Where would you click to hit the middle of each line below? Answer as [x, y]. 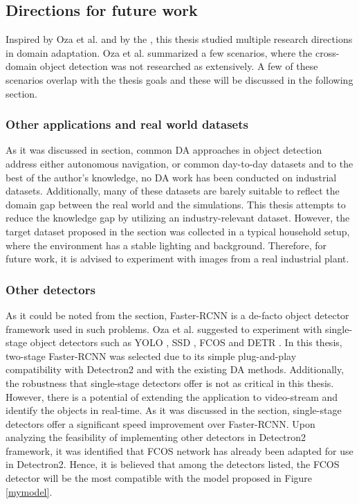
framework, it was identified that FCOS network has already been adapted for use [179, 450]
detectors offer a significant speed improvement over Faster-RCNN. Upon [160, 423]
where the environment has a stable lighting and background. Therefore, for [166, 245]
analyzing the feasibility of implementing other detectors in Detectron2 [156, 437]
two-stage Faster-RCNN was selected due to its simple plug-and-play [151, 355]
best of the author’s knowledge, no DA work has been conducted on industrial [171, 177]
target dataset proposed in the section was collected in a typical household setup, [178, 231]
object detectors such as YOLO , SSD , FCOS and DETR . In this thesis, [186, 342]
